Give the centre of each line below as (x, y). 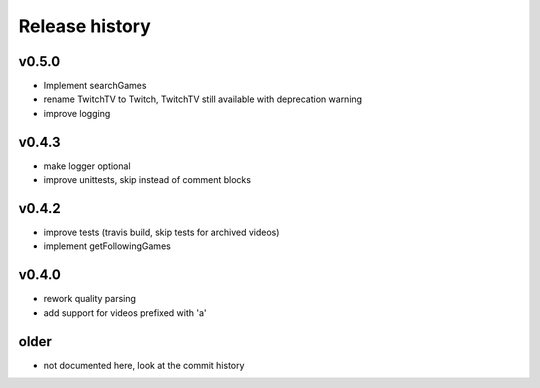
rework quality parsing (90, 299)
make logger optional (87, 166)
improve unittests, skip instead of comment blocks (147, 180)
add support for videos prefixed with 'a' (125, 312)
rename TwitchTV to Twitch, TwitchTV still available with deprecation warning (203, 99)
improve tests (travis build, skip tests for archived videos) (161, 232)
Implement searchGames (95, 86)
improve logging (77, 113)
